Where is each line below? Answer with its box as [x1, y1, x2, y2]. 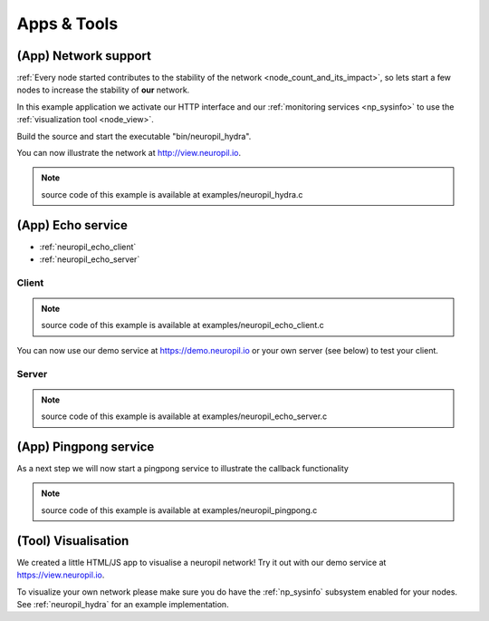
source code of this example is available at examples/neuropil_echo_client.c [41, 320, 325, 331]
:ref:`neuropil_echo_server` [39, 254, 140, 265]
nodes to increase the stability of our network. [16, 84, 190, 95]
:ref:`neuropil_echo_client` [39, 241, 137, 252]
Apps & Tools [16, 14, 119, 34]
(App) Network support [16, 48, 151, 63]
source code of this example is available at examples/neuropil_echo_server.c [41, 411, 328, 422]
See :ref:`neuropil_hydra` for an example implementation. [16, 598, 230, 609]
